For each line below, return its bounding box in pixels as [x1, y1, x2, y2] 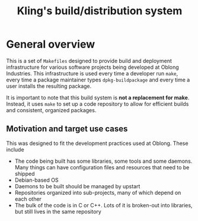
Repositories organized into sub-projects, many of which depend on [14, 189, 181, 196]
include [6, 146, 25, 153]
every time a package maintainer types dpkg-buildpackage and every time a [6, 76, 190, 83]
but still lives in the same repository [14, 208, 102, 215]
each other [14, 195, 41, 203]
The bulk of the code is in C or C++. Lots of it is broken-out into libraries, [14, 201, 193, 209]
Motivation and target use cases [6, 124, 128, 134]
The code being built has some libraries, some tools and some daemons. [14, 157, 193, 165]
